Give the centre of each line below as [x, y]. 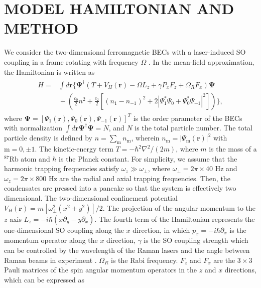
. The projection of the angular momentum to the [179, 207]
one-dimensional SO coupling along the [64, 230]
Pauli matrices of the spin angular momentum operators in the [101, 270]
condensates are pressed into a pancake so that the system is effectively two [120, 188]
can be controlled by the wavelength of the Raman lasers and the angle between [127, 250]
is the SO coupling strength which [196, 240]
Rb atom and [30, 158]
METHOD [41, 28]
